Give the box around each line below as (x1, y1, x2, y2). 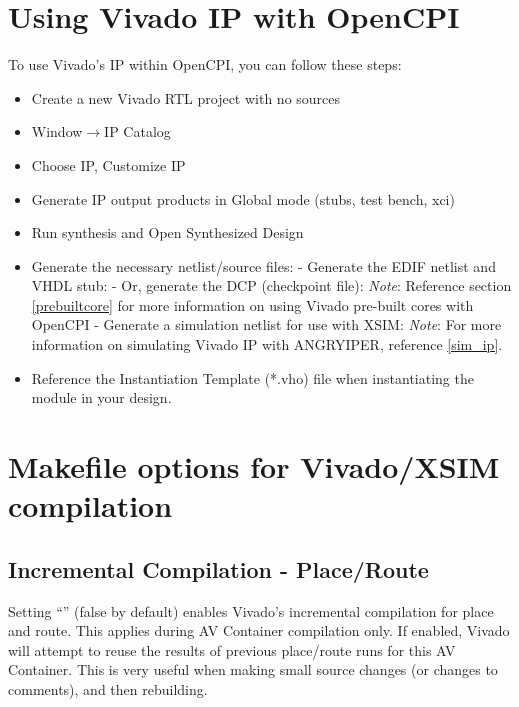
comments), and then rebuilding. (8, 678, 208, 699)
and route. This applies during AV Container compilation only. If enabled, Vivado (8, 620, 510, 641)
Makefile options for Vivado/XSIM (8, 446, 500, 487)
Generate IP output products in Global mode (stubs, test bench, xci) (31, 188, 455, 209)
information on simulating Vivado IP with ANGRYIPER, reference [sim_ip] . (31, 334, 503, 355)
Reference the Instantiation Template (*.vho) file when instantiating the (31, 367, 474, 388)
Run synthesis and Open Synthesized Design (31, 222, 304, 243)
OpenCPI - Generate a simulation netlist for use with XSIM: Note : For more (31, 314, 502, 335)
